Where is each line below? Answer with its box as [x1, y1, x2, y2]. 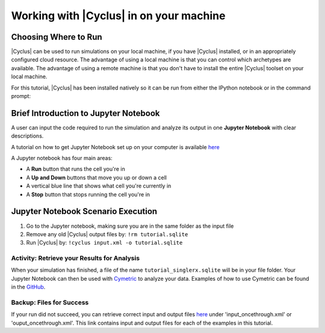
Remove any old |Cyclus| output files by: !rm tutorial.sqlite [26, 230, 188, 237]
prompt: [11, 93, 31, 100]
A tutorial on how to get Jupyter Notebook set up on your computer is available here [11, 143, 220, 150]
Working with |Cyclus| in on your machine [11, 9, 226, 22]
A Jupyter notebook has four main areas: [11, 154, 113, 162]
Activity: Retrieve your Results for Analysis [11, 254, 140, 263]
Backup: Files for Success [11, 298, 89, 307]
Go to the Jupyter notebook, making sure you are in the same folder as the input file [26, 222, 234, 230]
